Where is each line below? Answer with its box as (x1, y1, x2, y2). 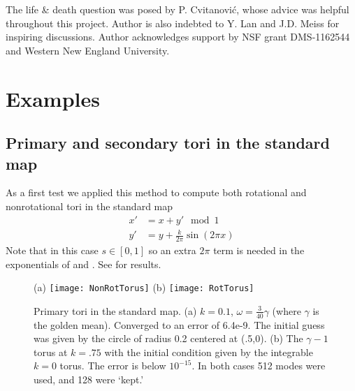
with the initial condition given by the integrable (104, 344, 313, 359)
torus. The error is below (59, 358, 166, 373)
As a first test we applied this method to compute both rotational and (6, 185, 307, 200)
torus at (34, 344, 68, 359)
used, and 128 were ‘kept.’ (34, 371, 144, 386)
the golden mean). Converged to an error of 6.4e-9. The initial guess (34, 317, 325, 332)
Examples (6, 84, 100, 112)
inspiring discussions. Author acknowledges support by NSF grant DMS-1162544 (6, 29, 350, 44)
